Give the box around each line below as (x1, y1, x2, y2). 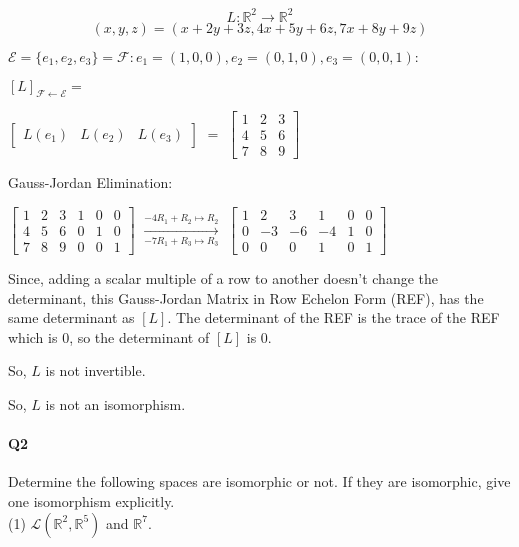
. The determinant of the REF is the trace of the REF (167, 307, 500, 328)
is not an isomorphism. (45, 394, 186, 415)
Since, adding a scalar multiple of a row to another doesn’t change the (8, 268, 438, 289)
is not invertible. (45, 360, 146, 381)
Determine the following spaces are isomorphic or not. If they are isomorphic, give (8, 471, 511, 492)
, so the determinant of (69, 326, 210, 347)
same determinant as (8, 307, 135, 328)
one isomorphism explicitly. (8, 491, 175, 512)
